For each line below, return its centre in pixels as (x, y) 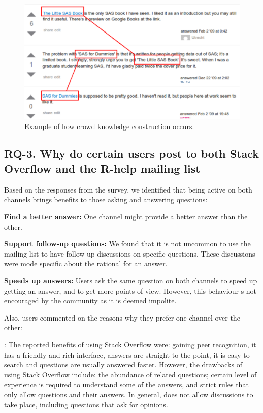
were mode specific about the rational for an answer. (86, 263)
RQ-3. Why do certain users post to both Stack (132, 153)
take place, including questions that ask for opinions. (86, 404)
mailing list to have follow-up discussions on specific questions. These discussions (130, 253)
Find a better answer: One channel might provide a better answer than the (126, 217)
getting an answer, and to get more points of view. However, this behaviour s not (130, 290)
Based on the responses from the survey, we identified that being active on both (128, 189)
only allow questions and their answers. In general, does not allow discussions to (129, 394)
